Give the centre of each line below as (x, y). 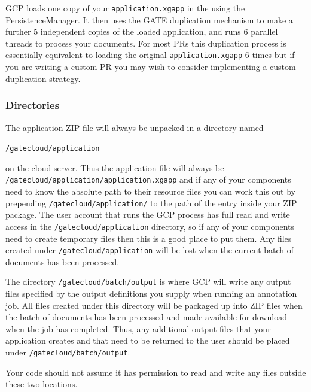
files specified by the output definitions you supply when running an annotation (151, 293)
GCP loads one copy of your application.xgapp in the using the (125, 8)
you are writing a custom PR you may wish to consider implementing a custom (151, 67)
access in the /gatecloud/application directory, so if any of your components (150, 226)
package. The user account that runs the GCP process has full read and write (148, 215)
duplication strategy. (43, 78)
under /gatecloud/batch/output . (68, 352)
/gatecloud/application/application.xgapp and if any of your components (148, 179)
